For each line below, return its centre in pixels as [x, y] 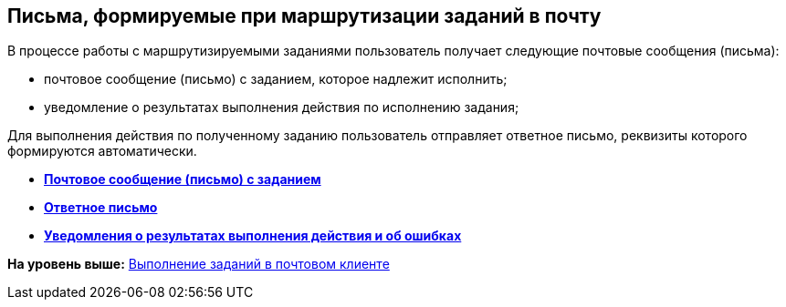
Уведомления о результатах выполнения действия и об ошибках [253, 236]
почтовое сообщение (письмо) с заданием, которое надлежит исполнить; [276, 79]
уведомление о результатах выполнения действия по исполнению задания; [282, 107]
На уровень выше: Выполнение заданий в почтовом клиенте [199, 264]
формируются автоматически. [102, 151]
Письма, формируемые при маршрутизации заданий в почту [304, 16]
